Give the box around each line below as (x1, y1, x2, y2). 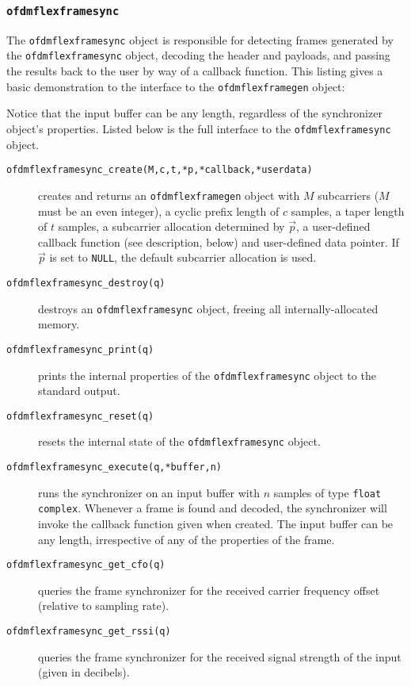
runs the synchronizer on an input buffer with (38, 484, 260, 500)
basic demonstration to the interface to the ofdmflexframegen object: (6, 78, 345, 94)
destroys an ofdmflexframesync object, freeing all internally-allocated (38, 300, 379, 316)
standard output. (38, 382, 120, 399)
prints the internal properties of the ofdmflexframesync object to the (38, 366, 376, 383)
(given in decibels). (38, 664, 130, 680)
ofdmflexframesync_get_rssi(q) (6, 626, 171, 638)
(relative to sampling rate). (38, 597, 169, 614)
